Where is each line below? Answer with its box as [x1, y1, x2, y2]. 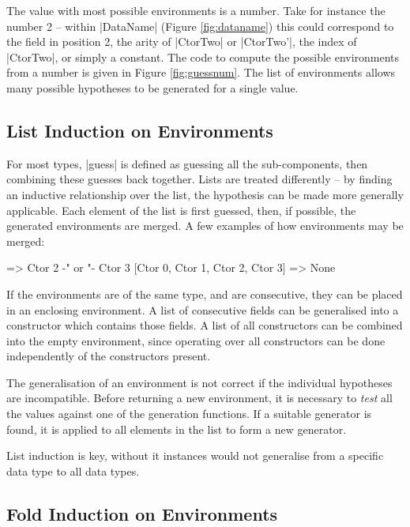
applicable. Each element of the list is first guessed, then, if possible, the [6, 201, 356, 218]
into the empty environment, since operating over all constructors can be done [6, 332, 386, 348]
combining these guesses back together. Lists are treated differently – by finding [6, 171, 393, 187]
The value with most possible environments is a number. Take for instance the [6, 2, 386, 18]
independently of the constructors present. [6, 348, 211, 364]
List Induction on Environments [6, 118, 273, 142]
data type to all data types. [6, 462, 140, 479]
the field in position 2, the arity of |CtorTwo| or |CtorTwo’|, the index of [6, 33, 357, 50]
